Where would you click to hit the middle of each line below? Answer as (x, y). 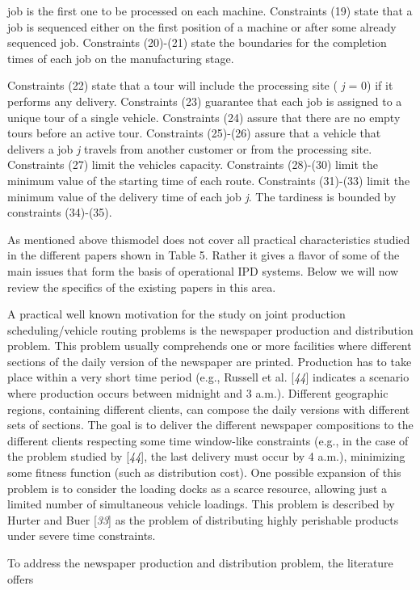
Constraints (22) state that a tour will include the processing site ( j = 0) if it (200, 85)
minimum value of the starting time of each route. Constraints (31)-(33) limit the (209, 180)
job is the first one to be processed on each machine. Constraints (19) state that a (210, 11)
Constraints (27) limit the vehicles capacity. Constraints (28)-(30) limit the (193, 164)
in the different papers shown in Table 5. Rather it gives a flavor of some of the (204, 255)
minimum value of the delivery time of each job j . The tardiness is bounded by (202, 196)
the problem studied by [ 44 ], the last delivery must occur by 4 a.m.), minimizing (206, 456)
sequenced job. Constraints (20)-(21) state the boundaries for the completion (197, 42)
